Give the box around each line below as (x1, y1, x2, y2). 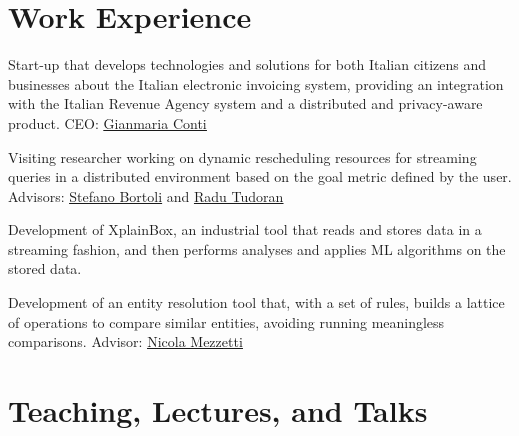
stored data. (8, 258, 82, 279)
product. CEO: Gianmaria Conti (8, 112, 207, 133)
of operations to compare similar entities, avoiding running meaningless (8, 311, 445, 332)
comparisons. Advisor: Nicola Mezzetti (8, 331, 243, 352)
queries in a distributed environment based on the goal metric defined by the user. (8, 166, 512, 187)
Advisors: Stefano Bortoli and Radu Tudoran (8, 185, 284, 206)
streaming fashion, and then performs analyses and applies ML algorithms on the (8, 238, 506, 259)
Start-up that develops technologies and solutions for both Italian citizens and (8, 54, 487, 75)
